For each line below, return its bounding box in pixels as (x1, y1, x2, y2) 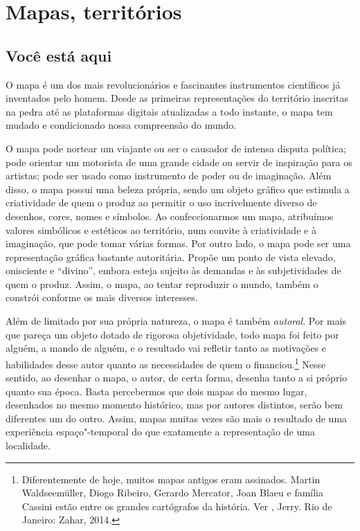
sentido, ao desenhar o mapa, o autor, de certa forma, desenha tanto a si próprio (6, 370, 348, 385)
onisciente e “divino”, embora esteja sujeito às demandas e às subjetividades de (6, 263, 341, 278)
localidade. (6, 438, 51, 453)
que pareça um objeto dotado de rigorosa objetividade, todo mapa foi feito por (6, 327, 339, 341)
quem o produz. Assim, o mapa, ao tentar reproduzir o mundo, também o (6, 276, 318, 291)
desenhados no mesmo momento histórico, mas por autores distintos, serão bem (6, 397, 343, 412)
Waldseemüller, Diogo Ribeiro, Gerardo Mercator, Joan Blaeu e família (21, 485, 323, 500)
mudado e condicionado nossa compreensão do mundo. (6, 118, 237, 132)
